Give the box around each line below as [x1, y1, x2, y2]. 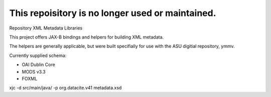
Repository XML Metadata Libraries [9, 25, 83, 31]
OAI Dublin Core [22, 61, 55, 67]
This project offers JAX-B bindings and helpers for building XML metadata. [9, 34, 164, 40]
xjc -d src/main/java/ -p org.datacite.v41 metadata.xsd [9, 85, 122, 91]
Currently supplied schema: [9, 52, 67, 58]
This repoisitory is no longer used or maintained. [9, 7, 216, 18]
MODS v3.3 [22, 68, 46, 74]
